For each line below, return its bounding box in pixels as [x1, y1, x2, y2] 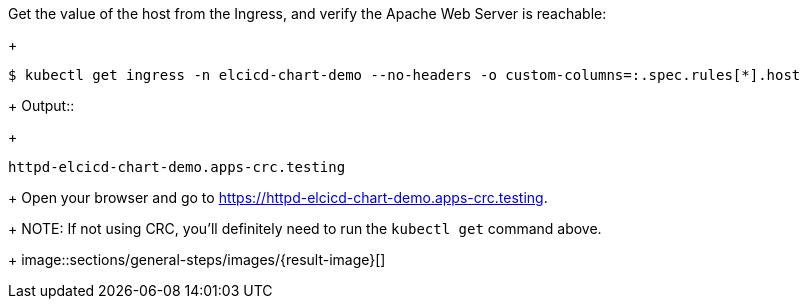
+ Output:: [8, 97, 75, 114]
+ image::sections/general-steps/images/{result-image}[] [8, 251, 386, 268]
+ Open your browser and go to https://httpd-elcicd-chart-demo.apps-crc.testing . [8, 189, 548, 206]
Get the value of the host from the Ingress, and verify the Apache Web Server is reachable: [8, 5, 607, 22]
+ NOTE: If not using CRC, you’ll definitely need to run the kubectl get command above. [8, 220, 602, 237]
